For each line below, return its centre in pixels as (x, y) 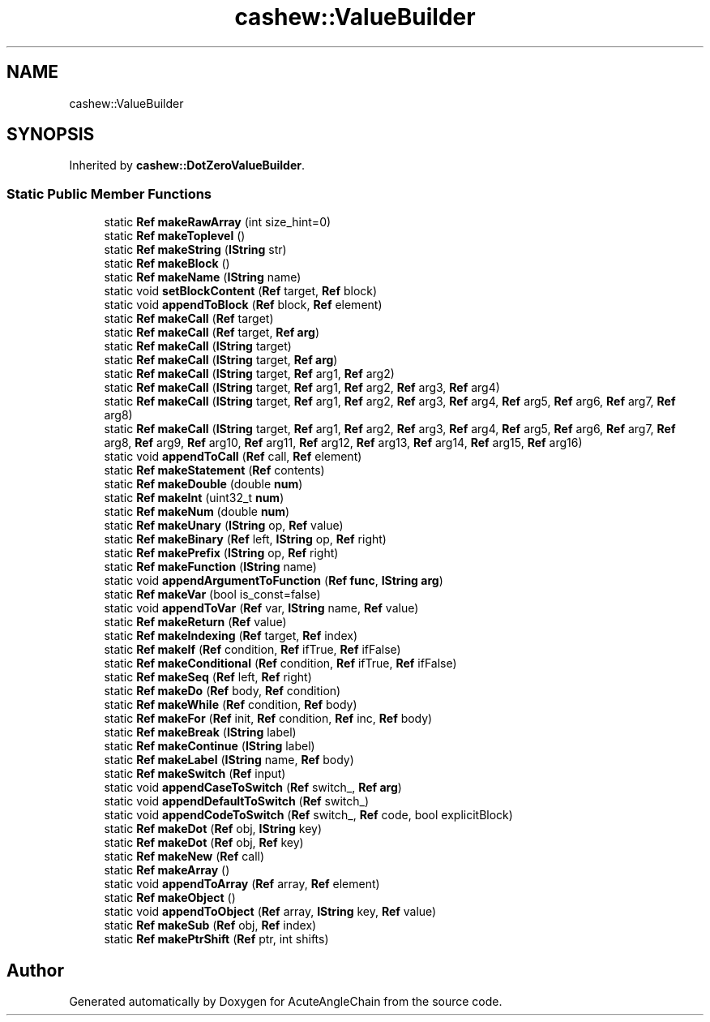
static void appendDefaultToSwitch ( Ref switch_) (237, 801)
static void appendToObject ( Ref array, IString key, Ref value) (270, 912)
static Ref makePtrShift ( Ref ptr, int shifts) (216, 939)
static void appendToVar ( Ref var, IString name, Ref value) (261, 608)
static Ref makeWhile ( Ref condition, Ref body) (231, 705)
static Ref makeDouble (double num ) (203, 484)
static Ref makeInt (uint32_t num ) (194, 498)
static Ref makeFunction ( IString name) (210, 567)
